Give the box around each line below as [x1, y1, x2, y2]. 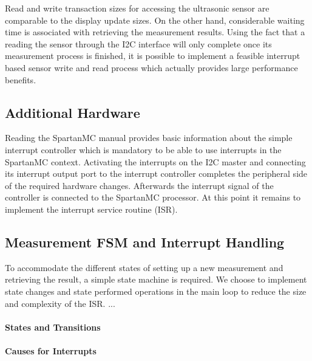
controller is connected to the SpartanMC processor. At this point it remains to [5, 191, 301, 204]
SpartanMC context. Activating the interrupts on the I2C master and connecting [5, 155, 306, 168]
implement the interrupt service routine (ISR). [5, 202, 178, 215]
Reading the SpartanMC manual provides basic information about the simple [5, 131, 293, 144]
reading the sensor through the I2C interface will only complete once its [5, 37, 272, 50]
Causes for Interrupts [5, 344, 97, 357]
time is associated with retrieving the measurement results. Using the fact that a [5, 26, 305, 38]
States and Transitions [5, 320, 101, 333]
